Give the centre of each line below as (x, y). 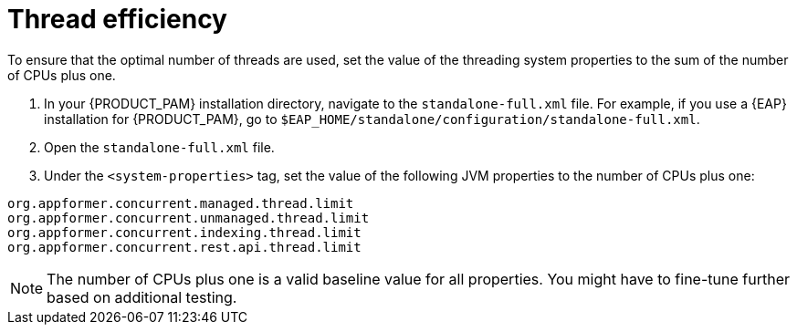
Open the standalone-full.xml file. (159, 147)
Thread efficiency (117, 19)
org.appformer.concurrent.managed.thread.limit (181, 203)
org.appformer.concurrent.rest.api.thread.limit (184, 247)
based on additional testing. (142, 297)
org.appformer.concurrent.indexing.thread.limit (184, 232)
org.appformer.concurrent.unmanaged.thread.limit (189, 218)
